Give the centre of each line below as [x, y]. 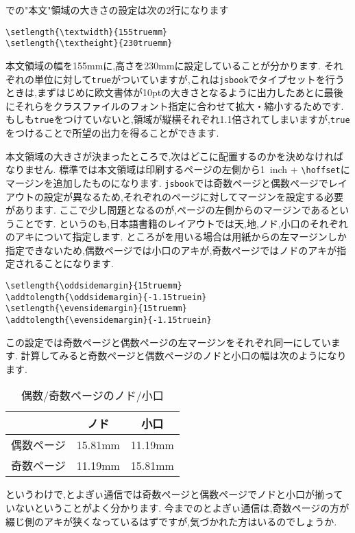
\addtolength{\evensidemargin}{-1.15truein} [109, 320]
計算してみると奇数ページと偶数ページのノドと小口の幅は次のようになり [184, 355]
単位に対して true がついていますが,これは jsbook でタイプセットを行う [189, 79]
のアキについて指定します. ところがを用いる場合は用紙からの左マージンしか [176, 237]
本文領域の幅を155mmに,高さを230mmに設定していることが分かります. [163, 65]
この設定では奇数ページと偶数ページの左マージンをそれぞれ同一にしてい [168, 342]
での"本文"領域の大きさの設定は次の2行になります [117, 10]
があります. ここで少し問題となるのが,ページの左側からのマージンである [168, 210]
